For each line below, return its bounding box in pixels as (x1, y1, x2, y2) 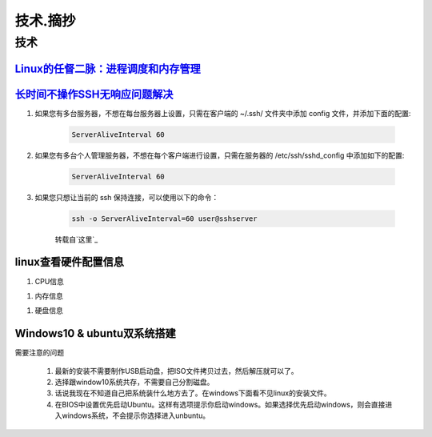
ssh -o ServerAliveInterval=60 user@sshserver (71, 214, 258, 223)
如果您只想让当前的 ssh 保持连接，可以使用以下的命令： (34, 192, 219, 202)
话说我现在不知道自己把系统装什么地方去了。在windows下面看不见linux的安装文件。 (54, 388, 331, 398)
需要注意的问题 (14, 348, 64, 358)
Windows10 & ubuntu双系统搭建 (14, 327, 176, 340)
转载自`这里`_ (54, 235, 98, 244)
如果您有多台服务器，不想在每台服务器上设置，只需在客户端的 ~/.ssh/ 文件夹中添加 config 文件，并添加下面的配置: (34, 108, 411, 118)
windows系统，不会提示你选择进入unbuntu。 (61, 411, 210, 420)
